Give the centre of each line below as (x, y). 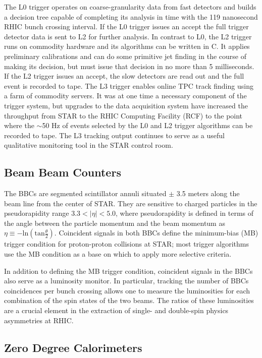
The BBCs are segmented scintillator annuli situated (85, 193)
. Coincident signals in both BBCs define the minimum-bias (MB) (156, 233)
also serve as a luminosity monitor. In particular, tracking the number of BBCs (126, 281)
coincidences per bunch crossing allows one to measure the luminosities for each (127, 290)
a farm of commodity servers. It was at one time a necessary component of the (125, 96)
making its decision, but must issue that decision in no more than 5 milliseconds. (129, 66)
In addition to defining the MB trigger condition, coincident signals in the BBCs (128, 271)
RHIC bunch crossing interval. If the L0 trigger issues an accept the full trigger (126, 26)
